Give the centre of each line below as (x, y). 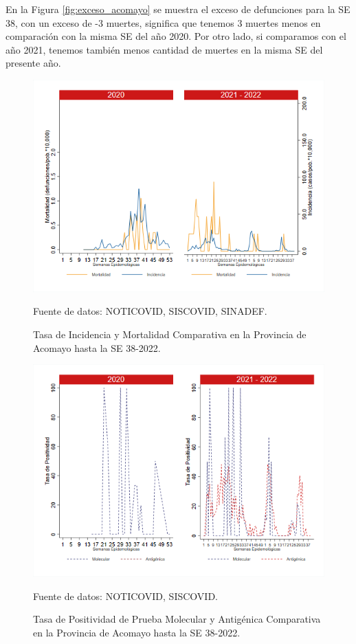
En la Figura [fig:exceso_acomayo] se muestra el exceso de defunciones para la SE (178, 9)
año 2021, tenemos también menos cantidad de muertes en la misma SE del (164, 49)
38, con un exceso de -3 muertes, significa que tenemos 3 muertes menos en (163, 22)
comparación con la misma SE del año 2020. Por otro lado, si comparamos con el (176, 36)
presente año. (33, 63)
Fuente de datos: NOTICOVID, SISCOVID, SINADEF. (150, 311)
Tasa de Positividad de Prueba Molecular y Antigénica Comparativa (177, 619)
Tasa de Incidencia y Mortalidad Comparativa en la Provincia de (170, 334)
